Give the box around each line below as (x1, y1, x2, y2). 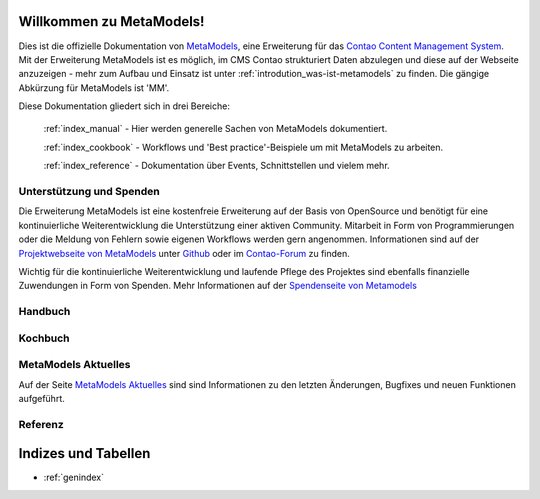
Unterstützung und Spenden (18, 185, 160, 199)
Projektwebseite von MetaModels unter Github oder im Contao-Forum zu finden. (18, 247, 350, 259)
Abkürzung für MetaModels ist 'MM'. (18, 81, 170, 94)
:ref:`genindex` (43, 471, 105, 484)
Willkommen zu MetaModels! (18, 13, 205, 30)
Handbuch (18, 305, 71, 319)
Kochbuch (18, 331, 70, 345)
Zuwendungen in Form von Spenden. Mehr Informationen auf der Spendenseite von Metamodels (18, 280, 417, 292)
